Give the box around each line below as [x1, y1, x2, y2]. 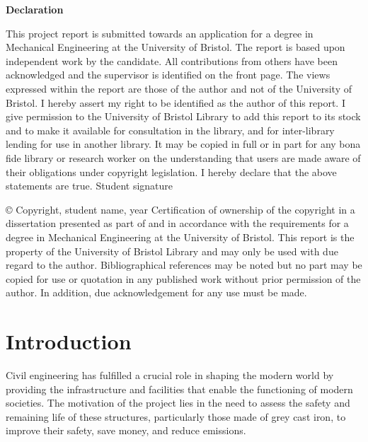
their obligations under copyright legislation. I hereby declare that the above [6, 164, 337, 179]
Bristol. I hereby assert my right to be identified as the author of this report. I [6, 95, 345, 110]
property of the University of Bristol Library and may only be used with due [6, 243, 338, 258]
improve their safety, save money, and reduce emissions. [6, 423, 246, 438]
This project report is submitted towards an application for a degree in [6, 25, 314, 40]
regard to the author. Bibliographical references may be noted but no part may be [6, 257, 362, 272]
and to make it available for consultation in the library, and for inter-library [6, 122, 335, 137]
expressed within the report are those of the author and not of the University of [6, 81, 352, 95]
